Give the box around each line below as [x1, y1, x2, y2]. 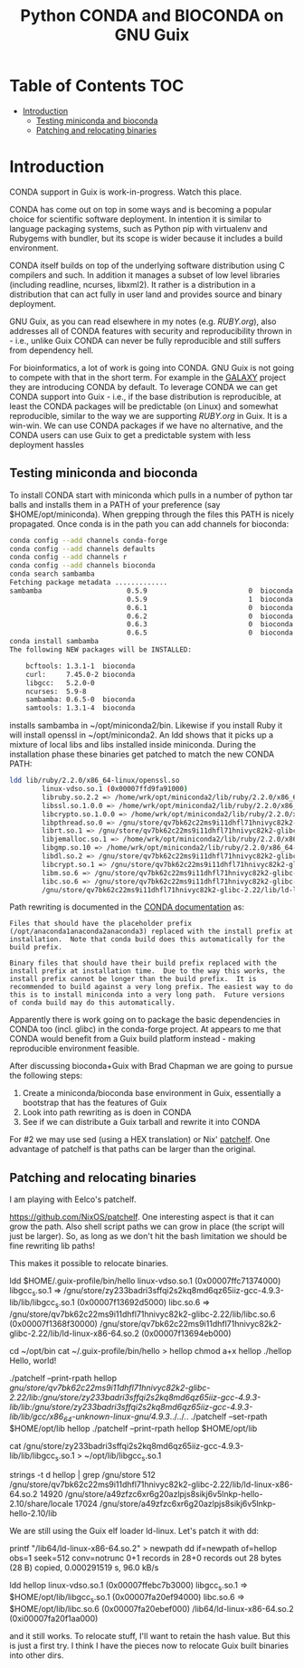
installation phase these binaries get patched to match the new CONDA [9, 748, 274, 760]
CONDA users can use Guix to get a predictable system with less [9, 429, 252, 440]
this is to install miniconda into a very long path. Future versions [9, 990, 285, 1000]
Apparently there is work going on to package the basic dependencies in [9, 1015, 280, 1025]
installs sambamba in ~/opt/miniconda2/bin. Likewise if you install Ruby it [9, 720, 283, 731]
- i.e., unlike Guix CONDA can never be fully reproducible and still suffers [9, 335, 281, 346]
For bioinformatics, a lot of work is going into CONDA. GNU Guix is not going [9, 362, 294, 373]
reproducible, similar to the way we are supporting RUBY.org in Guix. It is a [9, 410, 288, 421]
